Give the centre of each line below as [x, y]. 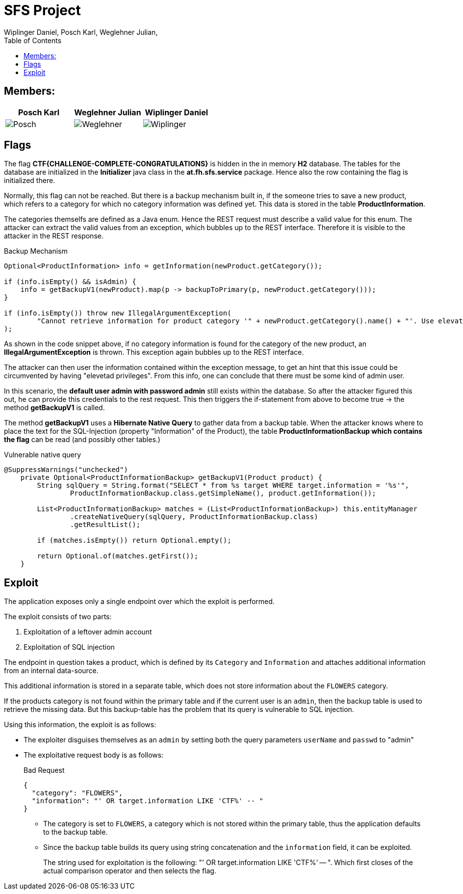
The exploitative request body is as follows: [94, 755]
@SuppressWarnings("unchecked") [66, 470]
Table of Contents [33, 40]
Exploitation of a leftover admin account [88, 632]
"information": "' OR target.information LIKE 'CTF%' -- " [147, 801]
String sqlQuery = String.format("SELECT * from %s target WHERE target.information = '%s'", [223, 486]
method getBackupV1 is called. [54, 408]
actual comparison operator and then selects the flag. [130, 871]
